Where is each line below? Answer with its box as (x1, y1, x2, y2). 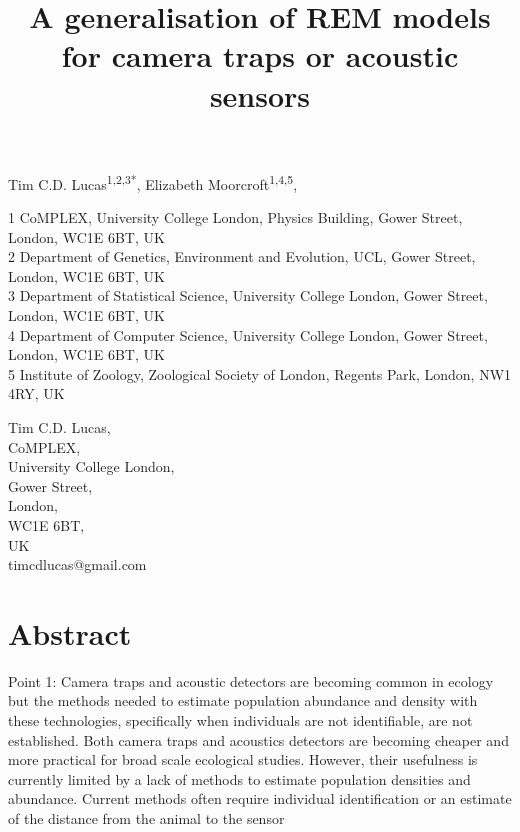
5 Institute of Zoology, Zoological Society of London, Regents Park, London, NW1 (8, 363, 512, 384)
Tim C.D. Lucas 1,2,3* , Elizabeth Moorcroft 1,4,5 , (8, 170, 298, 194)
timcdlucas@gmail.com (8, 554, 147, 575)
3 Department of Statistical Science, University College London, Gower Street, (8, 285, 488, 306)
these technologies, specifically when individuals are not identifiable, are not (8, 710, 473, 730)
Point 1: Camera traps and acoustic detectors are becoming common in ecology (8, 670, 494, 691)
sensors (209, 74, 311, 115)
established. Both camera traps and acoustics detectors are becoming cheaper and (8, 729, 509, 750)
